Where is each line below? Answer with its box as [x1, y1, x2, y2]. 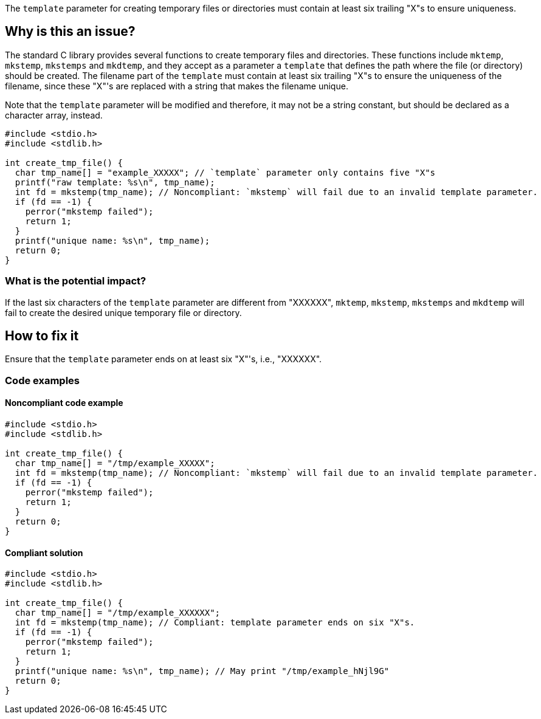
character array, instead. [5, 109, 103, 120]
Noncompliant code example [5, 397, 123, 408]
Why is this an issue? [5, 24, 136, 40]
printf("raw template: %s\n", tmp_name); [15, 177, 215, 187]
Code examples [5, 374, 80, 387]
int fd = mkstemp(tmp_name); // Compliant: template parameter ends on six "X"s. [15, 618, 415, 628]
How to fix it [5, 328, 79, 344]
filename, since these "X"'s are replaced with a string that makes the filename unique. [5, 80, 348, 91]
